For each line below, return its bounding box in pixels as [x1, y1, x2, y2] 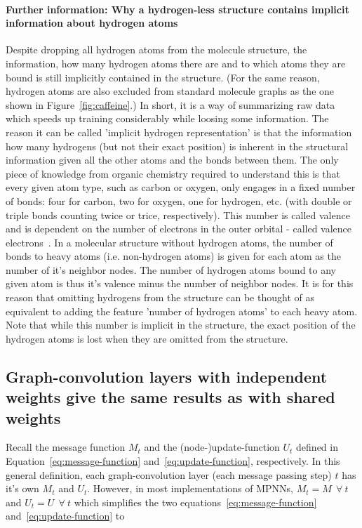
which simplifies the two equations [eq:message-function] [74, 494, 317, 509]
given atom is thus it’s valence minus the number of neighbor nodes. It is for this [6, 276, 354, 291]
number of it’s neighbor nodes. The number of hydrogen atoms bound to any [6, 262, 336, 277]
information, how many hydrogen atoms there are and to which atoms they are [6, 55, 346, 70]
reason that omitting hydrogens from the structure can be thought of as [6, 290, 314, 305]
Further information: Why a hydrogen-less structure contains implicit [6, 1, 349, 16]
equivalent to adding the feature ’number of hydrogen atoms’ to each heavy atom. [6, 303, 358, 318]
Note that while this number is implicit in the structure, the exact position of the [6, 317, 356, 332]
